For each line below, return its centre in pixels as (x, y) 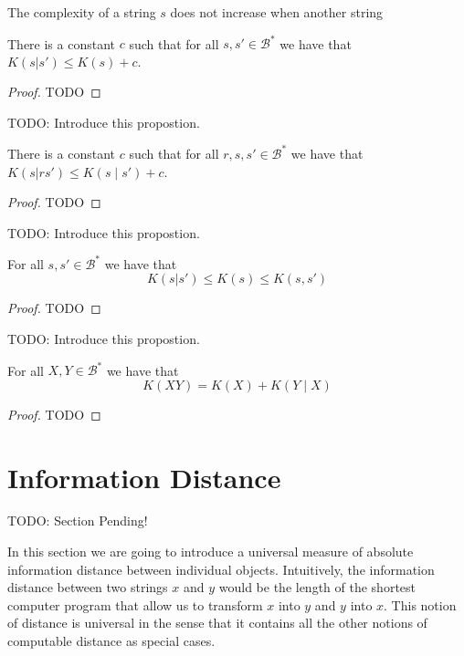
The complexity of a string (82, 12)
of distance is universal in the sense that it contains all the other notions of (217, 623)
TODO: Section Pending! (78, 521)
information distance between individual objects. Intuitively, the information (221, 569)
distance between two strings (88, 587)
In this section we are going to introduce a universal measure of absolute (211, 552)
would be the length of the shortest (317, 587)
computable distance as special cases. (111, 640)
